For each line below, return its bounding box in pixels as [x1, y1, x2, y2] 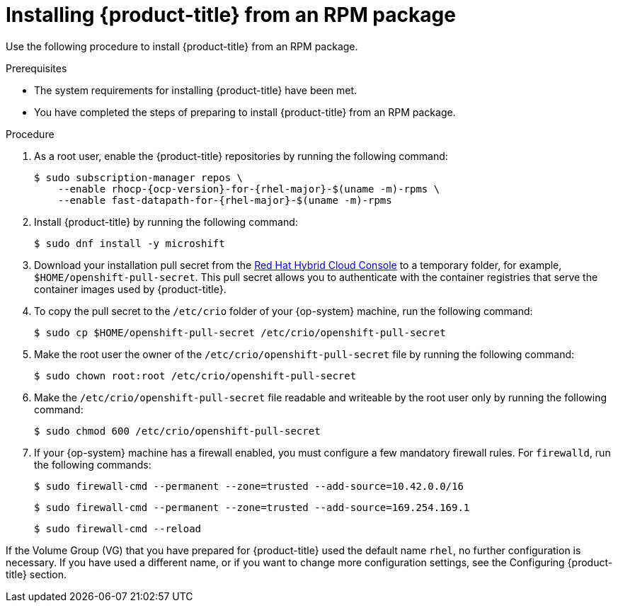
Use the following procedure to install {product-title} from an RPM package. [6, 40, 358, 52]
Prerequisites [6, 62, 67, 74]
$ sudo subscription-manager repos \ [34, 171, 244, 183]
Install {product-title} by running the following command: [34, 215, 298, 228]
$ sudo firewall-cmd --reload [34, 522, 202, 534]
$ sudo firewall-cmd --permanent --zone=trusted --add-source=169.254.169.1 [34, 501, 470, 513]
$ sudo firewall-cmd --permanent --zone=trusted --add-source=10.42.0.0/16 [34, 480, 464, 492]
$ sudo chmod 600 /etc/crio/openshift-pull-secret [34, 425, 321, 437]
